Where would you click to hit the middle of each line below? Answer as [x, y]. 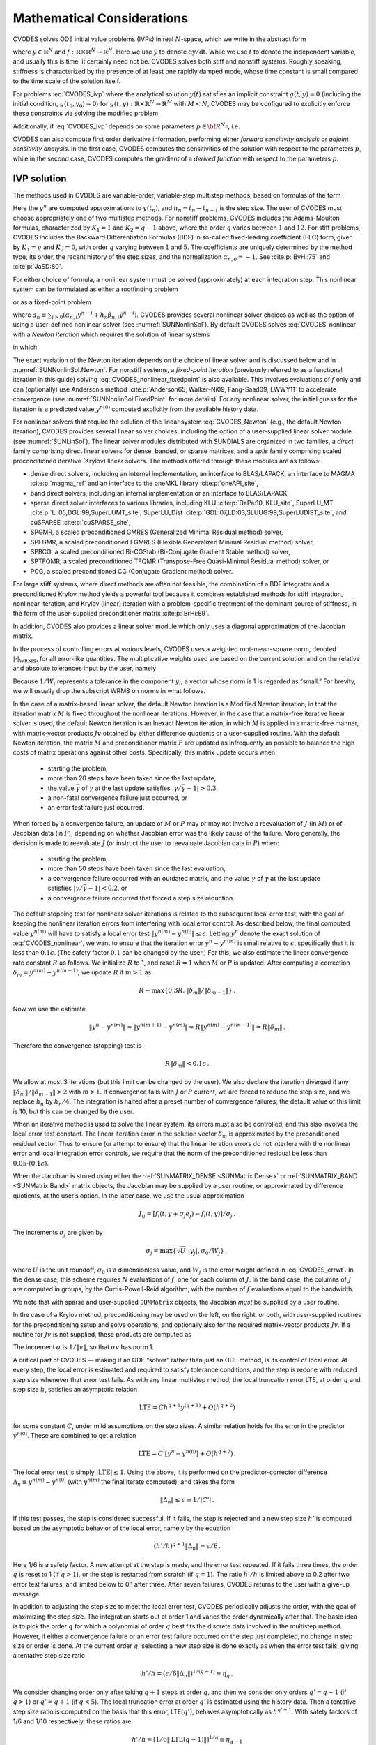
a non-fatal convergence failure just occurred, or [118, 798]
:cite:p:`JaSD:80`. [38, 267]
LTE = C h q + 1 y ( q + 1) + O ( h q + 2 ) [187, 1407]
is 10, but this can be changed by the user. [73, 1111]
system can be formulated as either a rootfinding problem [95, 289]
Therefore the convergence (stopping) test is [77, 1045]
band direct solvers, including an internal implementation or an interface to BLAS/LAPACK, [159, 493]
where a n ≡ [30, 315]
